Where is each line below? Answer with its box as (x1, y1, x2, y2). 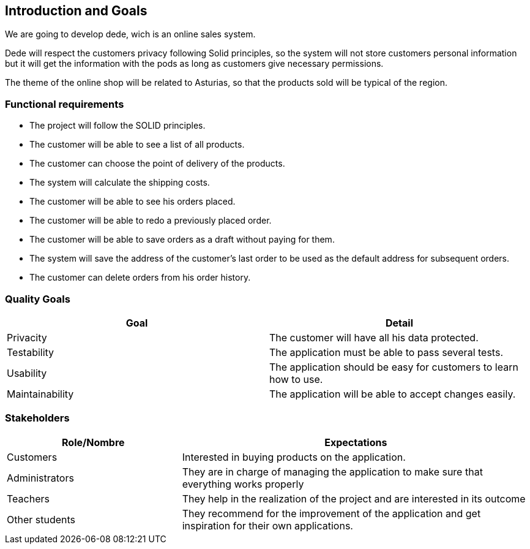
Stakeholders (5, 412, 70, 425)
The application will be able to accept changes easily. (269, 387, 516, 400)
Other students (7, 513, 76, 526)
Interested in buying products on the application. (182, 450, 406, 463)
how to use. (269, 373, 323, 385)
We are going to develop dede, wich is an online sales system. (5, 29, 256, 40)
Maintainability (7, 387, 74, 400)
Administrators (7, 471, 74, 484)
